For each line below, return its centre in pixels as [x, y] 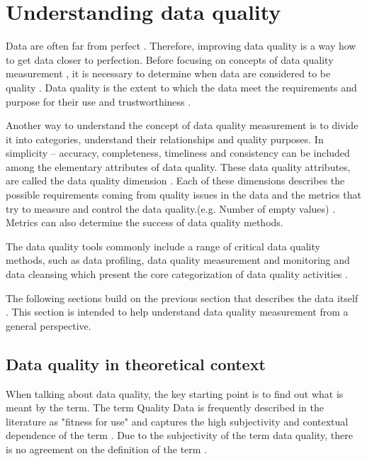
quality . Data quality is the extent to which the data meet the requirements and [181, 87]
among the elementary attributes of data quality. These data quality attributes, [178, 166]
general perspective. [49, 325]
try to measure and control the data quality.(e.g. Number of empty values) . [171, 208]
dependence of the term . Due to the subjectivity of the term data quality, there [180, 435]
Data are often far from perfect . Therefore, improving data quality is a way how [181, 46]
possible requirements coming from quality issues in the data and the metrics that [183, 195]
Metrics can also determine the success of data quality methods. [145, 222]
